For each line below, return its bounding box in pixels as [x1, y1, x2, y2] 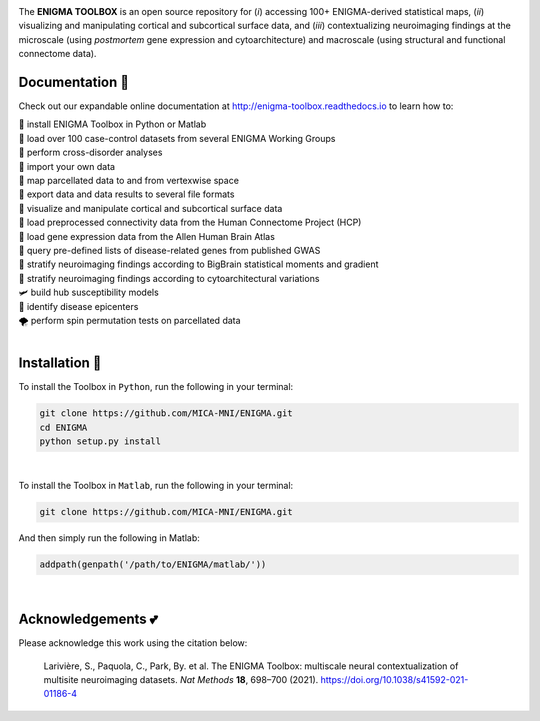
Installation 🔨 [18, 355, 102, 372]
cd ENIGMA [39, 421, 88, 433]
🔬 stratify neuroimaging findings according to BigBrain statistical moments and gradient [18, 258, 379, 270]
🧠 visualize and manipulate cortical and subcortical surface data [18, 202, 283, 214]
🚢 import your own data [18, 160, 115, 172]
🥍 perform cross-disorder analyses [18, 146, 163, 159]
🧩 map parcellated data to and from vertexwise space [18, 175, 240, 187]
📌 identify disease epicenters [18, 300, 139, 312]
